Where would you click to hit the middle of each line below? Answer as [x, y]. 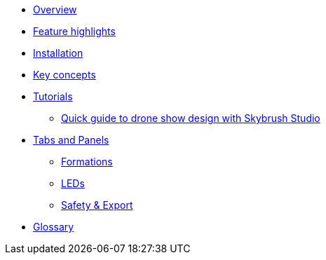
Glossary [54, 227]
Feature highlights [74, 31]
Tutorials [53, 96]
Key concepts [64, 75]
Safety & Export [97, 205]
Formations [87, 162]
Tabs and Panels [71, 140]
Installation [58, 53]
